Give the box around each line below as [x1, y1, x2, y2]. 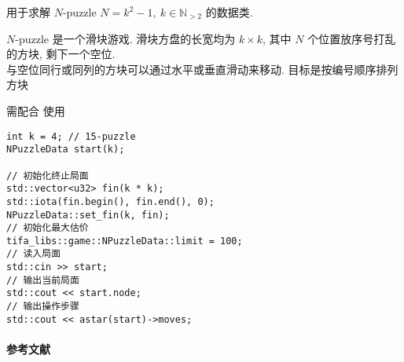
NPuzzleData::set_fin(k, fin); [6, 209, 170, 221]
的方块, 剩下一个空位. [6, 46, 116, 62]
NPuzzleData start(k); [6, 144, 125, 155]
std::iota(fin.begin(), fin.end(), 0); [6, 196, 215, 207]
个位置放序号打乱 [307, 30, 396, 46]
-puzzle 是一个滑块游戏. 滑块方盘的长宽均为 [15, 30, 236, 46]
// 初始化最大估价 [6, 222, 89, 234]
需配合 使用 [6, 102, 65, 119]
